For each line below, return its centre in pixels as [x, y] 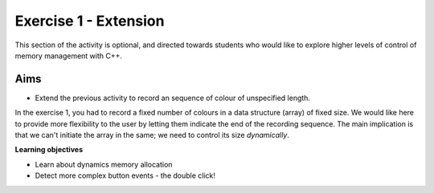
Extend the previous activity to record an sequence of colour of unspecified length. [173, 98]
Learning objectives [49, 150]
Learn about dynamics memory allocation [104, 164]
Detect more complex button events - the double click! [125, 175]
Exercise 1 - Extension [90, 21]
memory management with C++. [69, 55]
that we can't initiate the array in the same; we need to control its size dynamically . [152, 135]
